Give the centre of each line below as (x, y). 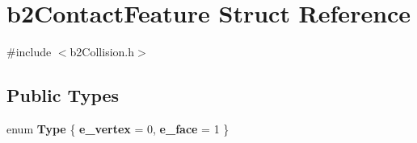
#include (29, 52)
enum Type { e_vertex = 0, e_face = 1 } (118, 128)
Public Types (63, 95)
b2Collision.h (102, 52)
